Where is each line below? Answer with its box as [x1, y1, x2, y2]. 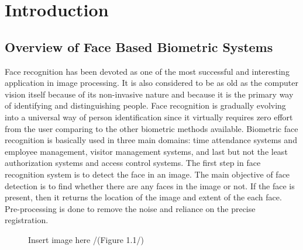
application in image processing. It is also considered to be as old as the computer [5, 77, 298, 89]
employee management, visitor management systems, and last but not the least [5, 145, 288, 157]
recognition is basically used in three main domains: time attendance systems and [5, 134, 297, 146]
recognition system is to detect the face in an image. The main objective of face [5, 168, 290, 180]
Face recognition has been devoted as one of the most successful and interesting [5, 65, 290, 77]
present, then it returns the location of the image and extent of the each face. [5, 191, 282, 203]
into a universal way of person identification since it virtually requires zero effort [5, 110, 293, 123]
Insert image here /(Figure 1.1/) [28, 233, 144, 245]
